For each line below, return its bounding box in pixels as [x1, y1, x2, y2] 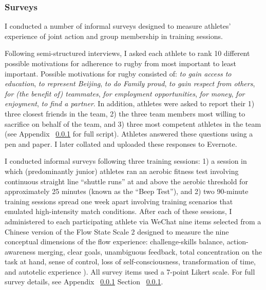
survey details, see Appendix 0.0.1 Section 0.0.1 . [5, 276, 163, 287]
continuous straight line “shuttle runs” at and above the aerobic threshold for [5, 176, 248, 186]
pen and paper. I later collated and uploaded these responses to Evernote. [5, 138, 237, 149]
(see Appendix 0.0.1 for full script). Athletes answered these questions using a [5, 128, 253, 139]
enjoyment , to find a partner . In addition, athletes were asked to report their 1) [5, 98, 255, 109]
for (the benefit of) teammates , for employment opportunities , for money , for [5, 88, 245, 99]
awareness [5, 246, 36, 257]
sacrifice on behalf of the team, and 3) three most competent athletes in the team [5, 118, 261, 129]
